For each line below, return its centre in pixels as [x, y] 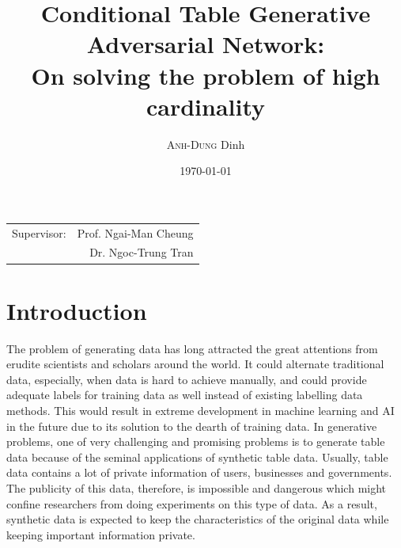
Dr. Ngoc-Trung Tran [142, 252]
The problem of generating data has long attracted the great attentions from [192, 348]
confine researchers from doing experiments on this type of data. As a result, [192, 503]
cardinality [206, 106]
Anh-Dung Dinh [206, 144]
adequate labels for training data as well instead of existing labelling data [185, 395]
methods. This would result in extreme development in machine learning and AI [200, 411]
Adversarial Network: [206, 44]
